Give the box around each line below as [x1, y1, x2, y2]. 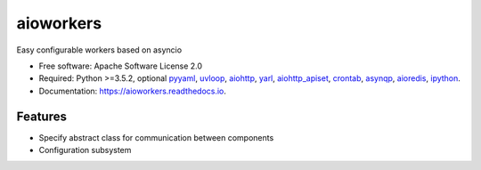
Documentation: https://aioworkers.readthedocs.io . [38, 85, 227, 96]
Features [16, 109, 67, 124]
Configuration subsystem [38, 145, 132, 156]
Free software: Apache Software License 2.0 [38, 61, 203, 71]
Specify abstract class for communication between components [38, 132, 274, 142]
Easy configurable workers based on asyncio [16, 45, 183, 55]
